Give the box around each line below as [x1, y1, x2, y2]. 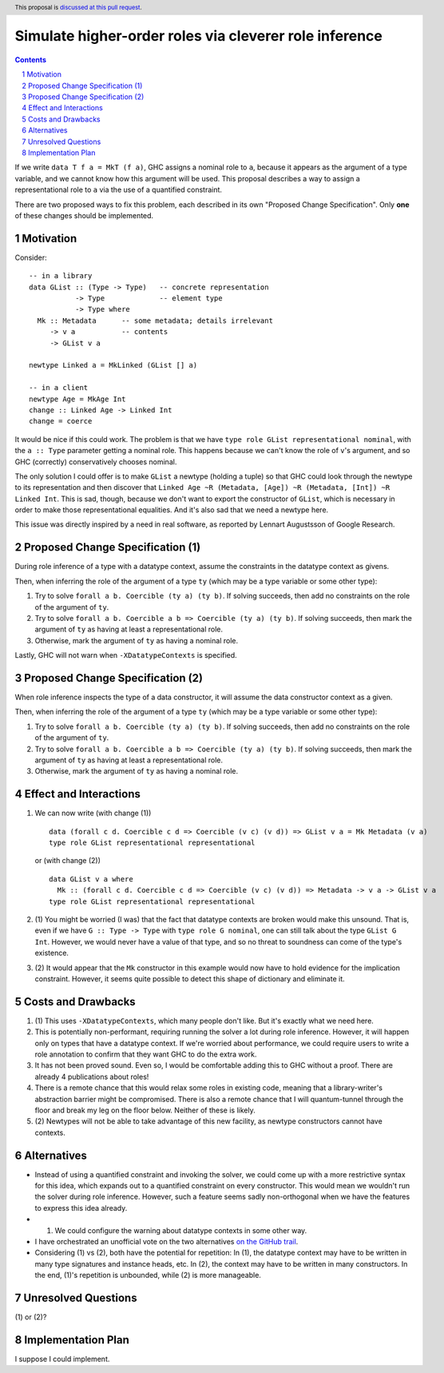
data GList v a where [49, 874, 133, 883]
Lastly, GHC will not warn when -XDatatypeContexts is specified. [14, 651, 237, 660]
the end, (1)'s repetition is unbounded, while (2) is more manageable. [34, 1271, 261, 1280]
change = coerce [29, 416, 93, 426]
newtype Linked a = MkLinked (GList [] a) [29, 360, 198, 370]
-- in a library [29, 272, 93, 281]
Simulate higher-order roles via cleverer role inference [14, 27, 383, 46]
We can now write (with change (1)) [34, 808, 152, 818]
